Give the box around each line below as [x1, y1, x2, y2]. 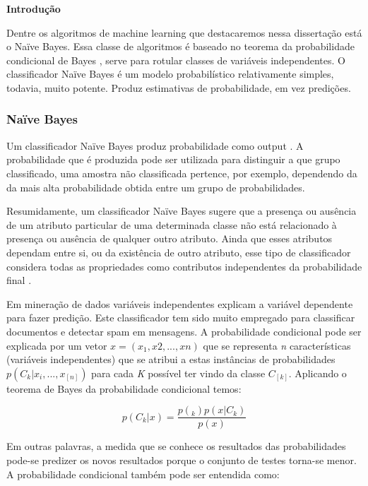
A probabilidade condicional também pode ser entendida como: [6, 466, 280, 481]
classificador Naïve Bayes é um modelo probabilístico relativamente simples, [6, 66, 334, 81]
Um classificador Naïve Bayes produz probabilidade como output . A [6, 138, 304, 153]
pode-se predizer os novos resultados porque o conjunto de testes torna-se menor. [6, 452, 357, 467]
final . [6, 273, 32, 288]
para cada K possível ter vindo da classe [91, 365, 266, 380]
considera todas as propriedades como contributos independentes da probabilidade [6, 259, 362, 273]
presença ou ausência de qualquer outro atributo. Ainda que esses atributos [6, 231, 333, 246]
